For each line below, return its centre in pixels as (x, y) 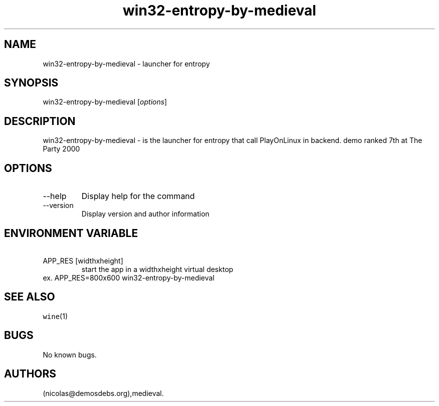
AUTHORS (30, 374)
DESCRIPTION (40, 121)
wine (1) (55, 316)
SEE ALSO (30, 297)
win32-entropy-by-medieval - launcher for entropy (126, 63)
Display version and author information (145, 214)
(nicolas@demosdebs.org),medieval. (103, 393)
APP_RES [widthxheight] (83, 260)
